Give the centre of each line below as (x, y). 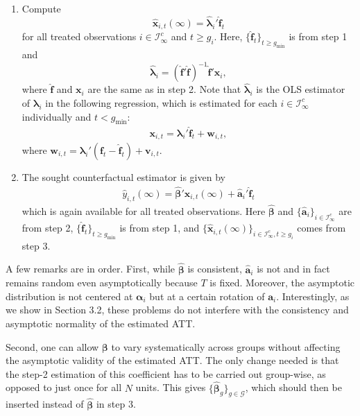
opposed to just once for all (64, 387)
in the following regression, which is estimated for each (161, 102)
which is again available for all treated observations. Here (144, 210)
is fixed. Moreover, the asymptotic (282, 283)
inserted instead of (45, 404)
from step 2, (48, 228)
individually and (57, 116)
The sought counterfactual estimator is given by (123, 177)
